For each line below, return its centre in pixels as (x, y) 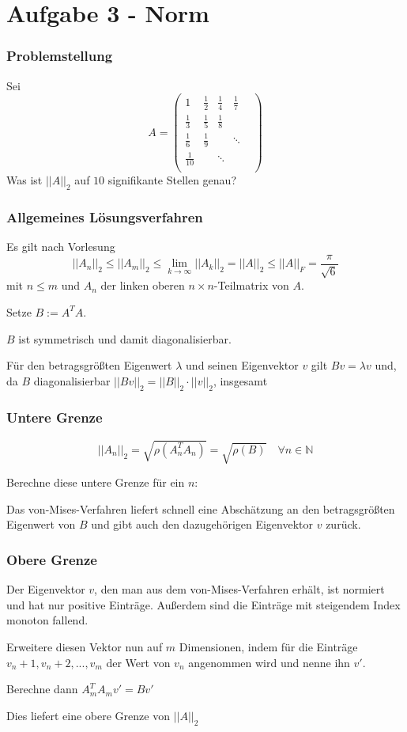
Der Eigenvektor (46, 589)
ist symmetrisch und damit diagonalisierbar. (125, 338)
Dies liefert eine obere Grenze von (88, 715)
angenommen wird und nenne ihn (269, 662)
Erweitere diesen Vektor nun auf (85, 647)
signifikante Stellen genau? (172, 180)
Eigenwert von (41, 524)
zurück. (343, 524)
